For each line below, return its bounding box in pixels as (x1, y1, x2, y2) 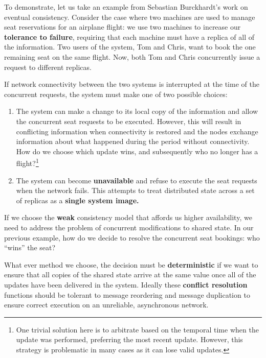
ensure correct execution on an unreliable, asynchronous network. (4, 299, 209, 310)
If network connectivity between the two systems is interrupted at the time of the (4, 79, 259, 89)
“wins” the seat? (4, 242, 56, 253)
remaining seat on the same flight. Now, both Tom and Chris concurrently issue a (4, 51, 260, 62)
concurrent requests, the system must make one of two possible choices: (4, 88, 228, 99)
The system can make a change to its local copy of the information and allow (16, 106, 258, 116)
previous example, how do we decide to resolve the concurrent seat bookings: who (4, 232, 260, 243)
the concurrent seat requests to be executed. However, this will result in (16, 115, 241, 126)
